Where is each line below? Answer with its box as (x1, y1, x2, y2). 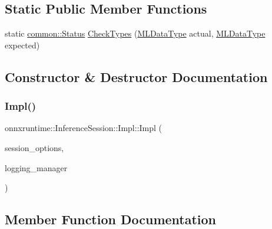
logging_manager (5, 161, 68, 174)
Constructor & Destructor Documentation (5, 67, 268, 86)
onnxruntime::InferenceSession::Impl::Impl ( (5, 122, 162, 134)
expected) (5, 38, 40, 51)
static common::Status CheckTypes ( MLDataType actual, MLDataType (5, 27, 266, 40)
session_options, (5, 141, 64, 153)
